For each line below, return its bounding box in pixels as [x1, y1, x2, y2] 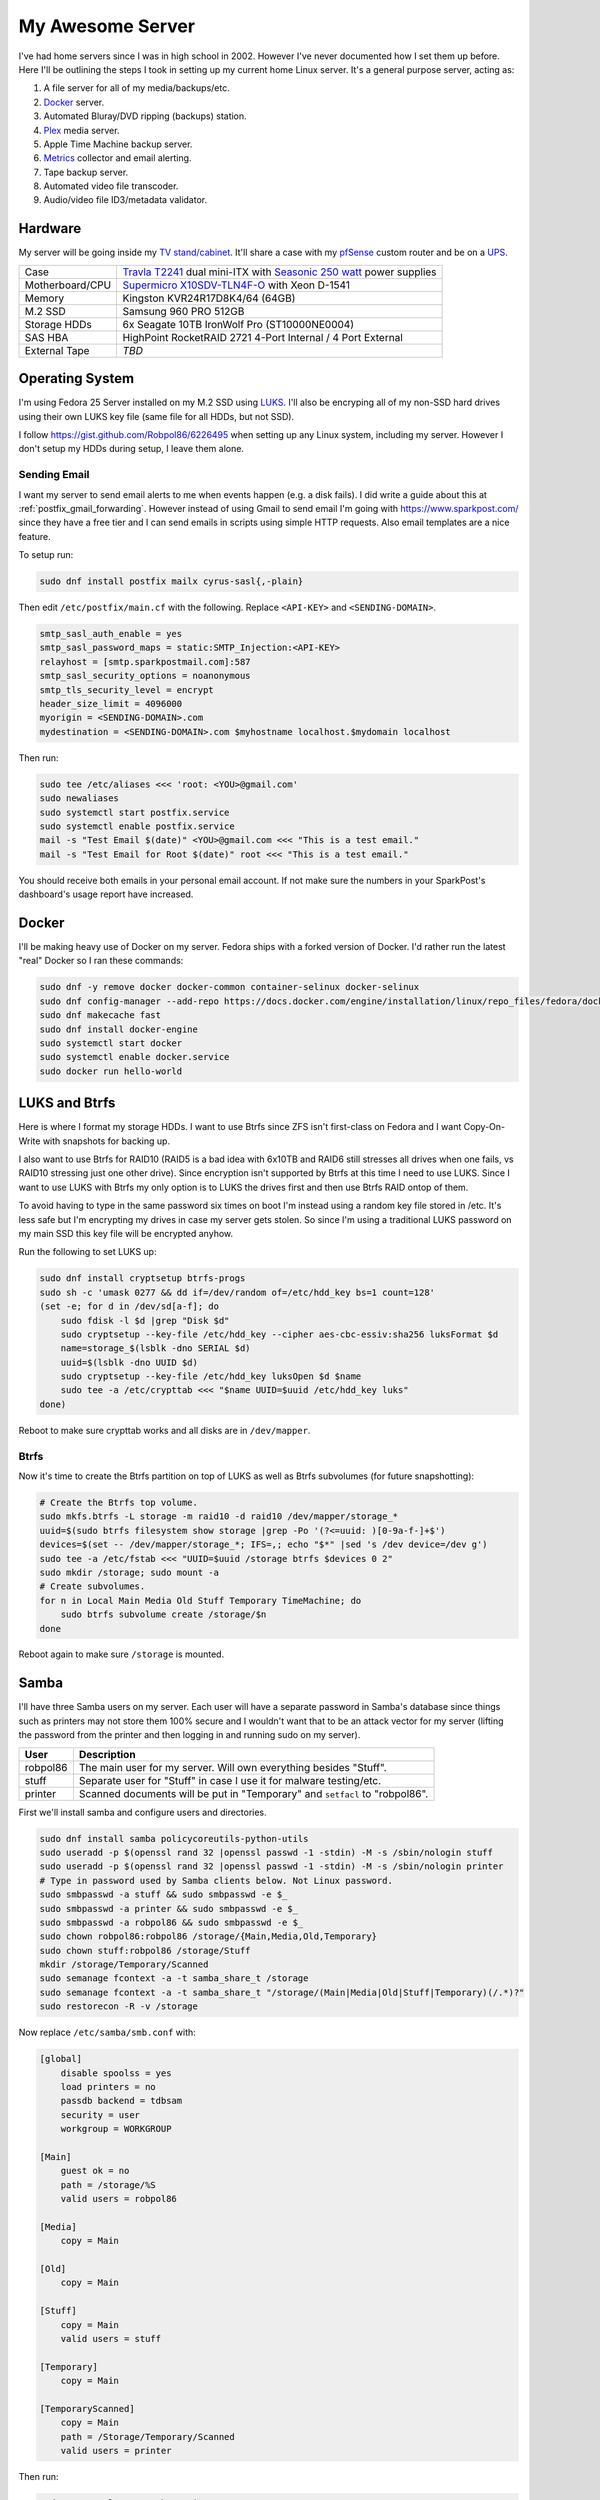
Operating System [18, 370, 135, 387]
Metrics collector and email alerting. [43, 152, 192, 164]
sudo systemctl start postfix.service [39, 806, 230, 818]
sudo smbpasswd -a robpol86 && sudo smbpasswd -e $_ [39, 1916, 304, 1928]
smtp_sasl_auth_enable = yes [39, 628, 183, 640]
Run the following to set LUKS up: [18, 1246, 157, 1258]
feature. [18, 530, 52, 542]
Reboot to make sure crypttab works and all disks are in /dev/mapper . [18, 1424, 311, 1436]
